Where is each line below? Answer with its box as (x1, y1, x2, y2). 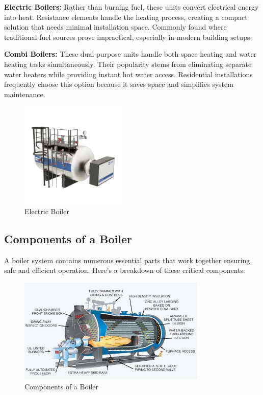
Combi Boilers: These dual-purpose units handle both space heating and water (4, 49, 257, 59)
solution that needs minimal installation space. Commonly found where (4, 21, 227, 32)
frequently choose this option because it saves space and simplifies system (4, 79, 233, 89)
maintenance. (4, 88, 45, 99)
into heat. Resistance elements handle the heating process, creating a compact (4, 11, 248, 22)
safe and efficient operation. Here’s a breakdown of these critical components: (4, 265, 245, 275)
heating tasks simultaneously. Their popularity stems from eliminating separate (4, 58, 252, 69)
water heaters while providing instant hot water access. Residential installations (4, 68, 253, 79)
